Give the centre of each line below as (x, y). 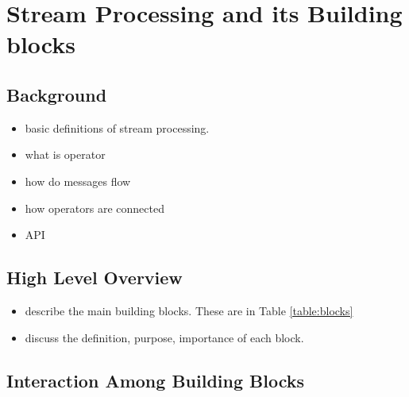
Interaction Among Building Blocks (155, 380)
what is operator (65, 154)
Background (57, 94)
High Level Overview (95, 278)
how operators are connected (95, 208)
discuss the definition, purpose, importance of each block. (164, 337)
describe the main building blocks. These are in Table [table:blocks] (189, 310)
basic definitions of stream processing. (117, 127)
